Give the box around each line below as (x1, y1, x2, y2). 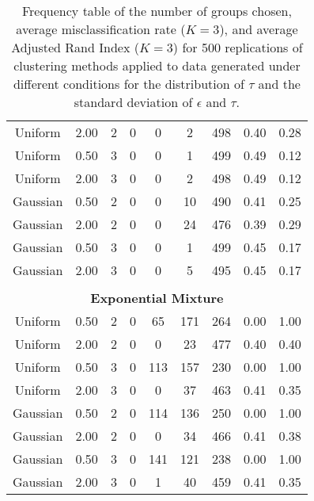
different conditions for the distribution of (13, 75, 244, 93)
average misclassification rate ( (16, 20, 186, 38)
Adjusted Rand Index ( (11, 38, 139, 56)
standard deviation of (74, 93, 193, 111)
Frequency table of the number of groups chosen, (21, 2, 292, 20)
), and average (219, 20, 298, 38)
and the (258, 75, 301, 93)
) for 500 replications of (172, 38, 303, 56)
